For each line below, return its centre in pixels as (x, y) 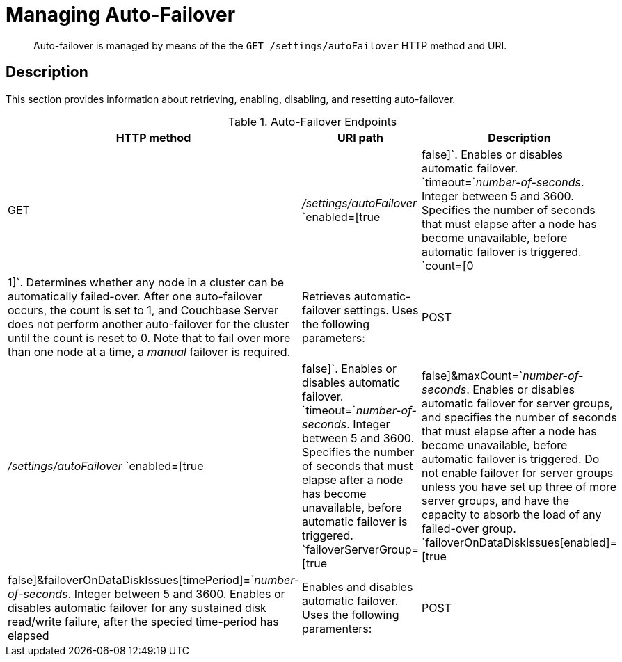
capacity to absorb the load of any (512, 514)
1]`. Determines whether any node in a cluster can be (146, 282)
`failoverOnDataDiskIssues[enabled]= (520, 542)
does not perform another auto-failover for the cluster (149, 324)
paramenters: (337, 628)
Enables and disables (358, 587)
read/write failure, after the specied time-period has (143, 621)
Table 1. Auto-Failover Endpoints (312, 121)
